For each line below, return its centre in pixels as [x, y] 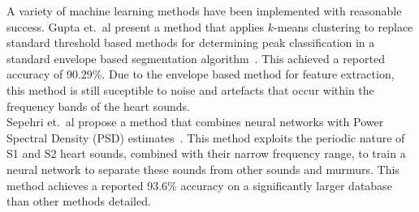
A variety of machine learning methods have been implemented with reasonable [204, 11]
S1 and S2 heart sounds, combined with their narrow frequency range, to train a [206, 153]
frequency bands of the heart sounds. [98, 106]
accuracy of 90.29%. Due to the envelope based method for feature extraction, [201, 74]
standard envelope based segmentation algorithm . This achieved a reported [196, 58]
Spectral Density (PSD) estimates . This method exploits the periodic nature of [206, 137]
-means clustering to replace [343, 26]
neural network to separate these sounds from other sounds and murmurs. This [203, 169]
